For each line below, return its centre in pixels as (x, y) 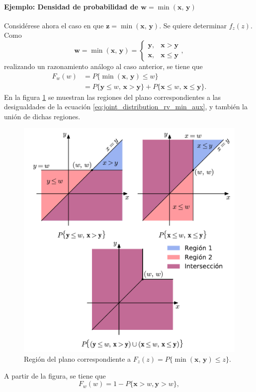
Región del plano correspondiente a (78, 358)
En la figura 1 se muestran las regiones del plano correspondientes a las (113, 97)
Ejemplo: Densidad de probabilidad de (71, 6)
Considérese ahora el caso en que (54, 25)
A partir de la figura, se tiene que (55, 375)
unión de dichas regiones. (42, 116)
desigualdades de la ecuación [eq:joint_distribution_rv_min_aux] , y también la (126, 107)
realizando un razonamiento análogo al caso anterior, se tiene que (103, 66)
